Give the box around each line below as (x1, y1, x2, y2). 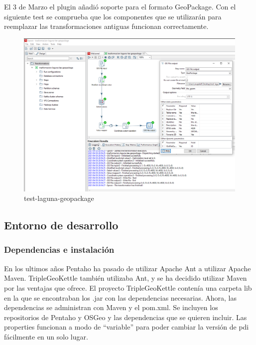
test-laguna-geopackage (24, 193, 94, 203)
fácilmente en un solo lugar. (4, 331, 88, 342)
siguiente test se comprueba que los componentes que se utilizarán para (4, 11, 222, 21)
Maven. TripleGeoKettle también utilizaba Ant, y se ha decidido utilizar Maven (4, 273, 247, 283)
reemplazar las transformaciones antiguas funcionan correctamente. (4, 21, 209, 31)
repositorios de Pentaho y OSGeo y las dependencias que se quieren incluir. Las (4, 312, 247, 322)
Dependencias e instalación (4, 243, 115, 256)
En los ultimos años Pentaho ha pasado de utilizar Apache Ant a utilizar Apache (4, 263, 251, 273)
